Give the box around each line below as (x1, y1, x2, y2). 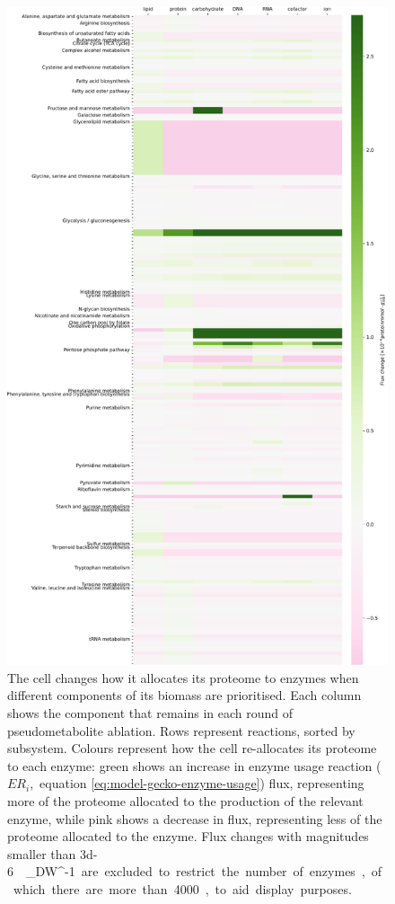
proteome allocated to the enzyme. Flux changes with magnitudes (7, 827, 369, 846)
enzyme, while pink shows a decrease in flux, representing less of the (7, 809, 382, 828)
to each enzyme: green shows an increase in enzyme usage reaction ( (7, 756, 382, 775)
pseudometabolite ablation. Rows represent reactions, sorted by (7, 721, 355, 740)
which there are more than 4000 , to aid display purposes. (13, 879, 352, 898)
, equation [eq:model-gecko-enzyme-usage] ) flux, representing (30, 774, 364, 793)
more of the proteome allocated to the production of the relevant (7, 791, 364, 810)
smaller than (7, 844, 76, 863)
